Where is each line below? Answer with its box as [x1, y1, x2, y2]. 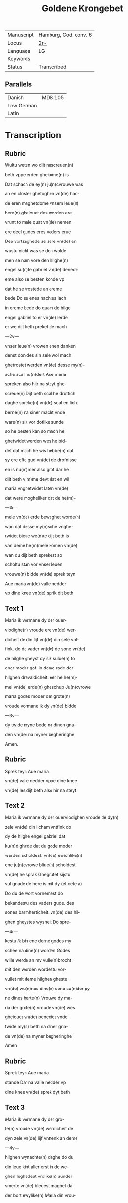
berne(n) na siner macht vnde [5, 409, 65, 415]
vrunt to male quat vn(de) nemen [5, 219, 72, 225]
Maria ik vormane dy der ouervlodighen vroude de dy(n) [5, 814, 119, 820]
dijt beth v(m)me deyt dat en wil [5, 476, 70, 481]
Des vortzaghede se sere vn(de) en [5, 239, 77, 244]
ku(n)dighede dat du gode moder [5, 843, 73, 849]
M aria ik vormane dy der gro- [5, 1116, 65, 1122]
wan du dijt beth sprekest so [5, 552, 63, 558]
